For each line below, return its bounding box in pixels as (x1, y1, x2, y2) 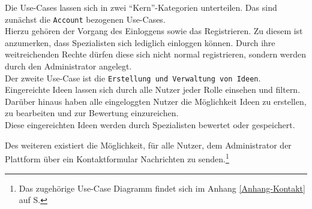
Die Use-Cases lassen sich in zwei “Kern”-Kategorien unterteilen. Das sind (5, 1, 277, 13)
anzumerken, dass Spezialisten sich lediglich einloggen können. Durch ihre (5, 36, 275, 49)
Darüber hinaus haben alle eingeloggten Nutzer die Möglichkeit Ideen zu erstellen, (5, 95, 307, 107)
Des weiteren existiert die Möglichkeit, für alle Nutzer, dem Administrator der (5, 138, 292, 151)
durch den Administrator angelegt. (5, 60, 132, 72)
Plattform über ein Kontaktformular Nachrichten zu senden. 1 (5, 151, 229, 165)
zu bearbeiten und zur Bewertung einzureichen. (5, 107, 179, 119)
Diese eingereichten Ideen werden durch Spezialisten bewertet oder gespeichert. (5, 119, 295, 131)
